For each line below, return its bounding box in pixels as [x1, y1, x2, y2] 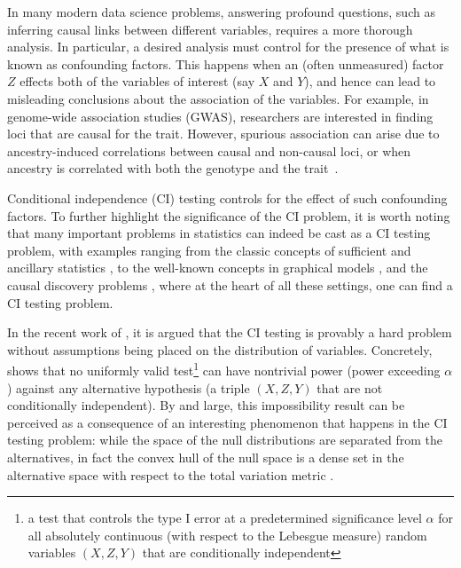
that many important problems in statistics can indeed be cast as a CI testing [7, 224, 431, 242]
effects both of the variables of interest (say [20, 72, 255, 91]
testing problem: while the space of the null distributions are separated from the [7, 430, 442, 449]
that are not [316, 378, 383, 397]
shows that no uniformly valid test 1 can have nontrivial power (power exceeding [7, 359, 441, 379]
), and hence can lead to [304, 72, 436, 91]
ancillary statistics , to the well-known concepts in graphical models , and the [7, 258, 428, 277]
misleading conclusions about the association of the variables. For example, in [7, 89, 429, 107]
